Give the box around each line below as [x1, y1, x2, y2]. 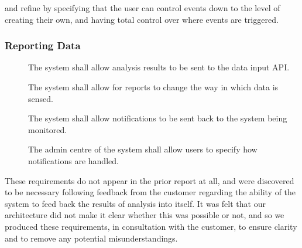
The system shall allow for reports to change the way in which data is [28, 81, 279, 93]
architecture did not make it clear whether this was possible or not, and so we [5, 209, 284, 221]
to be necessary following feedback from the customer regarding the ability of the [5, 186, 296, 198]
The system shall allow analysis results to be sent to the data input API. [28, 61, 290, 73]
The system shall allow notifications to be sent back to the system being [28, 112, 287, 124]
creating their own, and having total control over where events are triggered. [5, 13, 279, 25]
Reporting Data [5, 38, 81, 53]
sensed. [28, 92, 53, 104]
